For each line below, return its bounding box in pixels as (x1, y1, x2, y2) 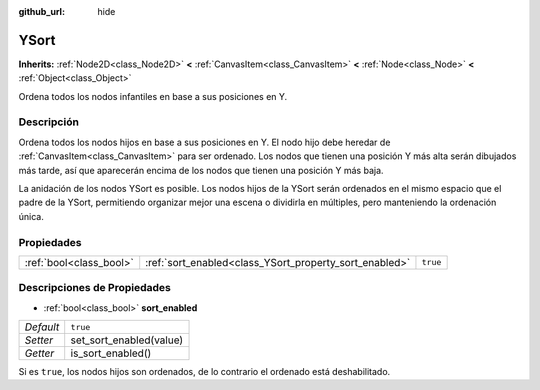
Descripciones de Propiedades (18, 281, 172, 295)
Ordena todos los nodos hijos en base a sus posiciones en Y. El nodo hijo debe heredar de (18, 136, 391, 148)
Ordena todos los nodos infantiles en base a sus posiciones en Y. (18, 90, 288, 102)
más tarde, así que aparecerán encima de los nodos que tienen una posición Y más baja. (18, 164, 384, 176)
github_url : (18, 6, 65, 17)
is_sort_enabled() (70, 346, 152, 360)
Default (24, 320, 60, 334)
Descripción (18, 115, 80, 129)
